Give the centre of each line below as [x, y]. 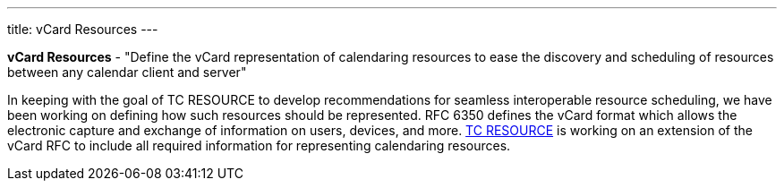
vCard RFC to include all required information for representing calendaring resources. [259, 145]
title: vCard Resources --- [83, 29]
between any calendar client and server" [127, 72]
